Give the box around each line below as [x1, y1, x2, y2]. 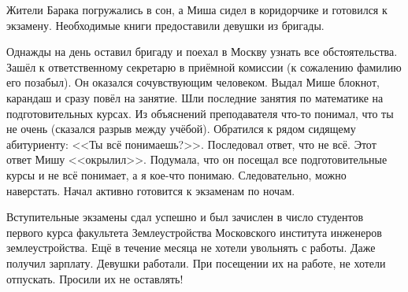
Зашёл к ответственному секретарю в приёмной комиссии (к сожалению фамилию [6, 58, 402, 75]
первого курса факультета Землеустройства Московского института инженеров [6, 224, 382, 240]
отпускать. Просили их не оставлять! [6, 270, 184, 286]
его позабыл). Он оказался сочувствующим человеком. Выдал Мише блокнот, [6, 74, 380, 91]
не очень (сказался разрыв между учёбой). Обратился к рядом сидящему [6, 120, 356, 137]
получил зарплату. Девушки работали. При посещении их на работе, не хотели [6, 254, 386, 271]
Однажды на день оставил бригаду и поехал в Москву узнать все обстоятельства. [6, 43, 398, 60]
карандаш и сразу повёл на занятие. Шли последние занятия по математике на [6, 89, 384, 105]
